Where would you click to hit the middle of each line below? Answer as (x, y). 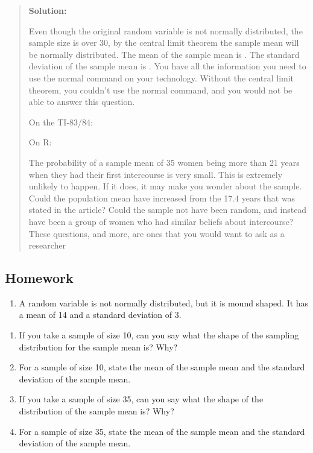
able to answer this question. (82, 102)
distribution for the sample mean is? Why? (98, 347)
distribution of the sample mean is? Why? (96, 411)
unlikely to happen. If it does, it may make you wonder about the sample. (165, 186)
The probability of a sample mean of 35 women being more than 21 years (164, 162)
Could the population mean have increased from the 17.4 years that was (162, 198)
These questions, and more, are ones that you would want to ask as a (156, 233)
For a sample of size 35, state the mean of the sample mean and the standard (162, 431)
